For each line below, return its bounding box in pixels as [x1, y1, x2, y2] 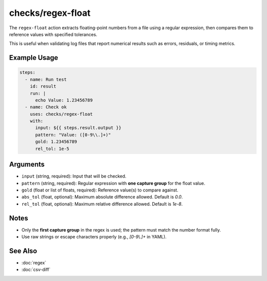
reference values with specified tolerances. [9, 31, 97, 37]
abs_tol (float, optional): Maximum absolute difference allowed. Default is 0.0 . [21, 194, 183, 200]
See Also [9, 246, 37, 255]
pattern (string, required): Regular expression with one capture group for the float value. [21, 180, 205, 186]
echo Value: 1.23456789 [35, 97, 93, 103]
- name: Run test [25, 77, 67, 82]
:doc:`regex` [21, 260, 46, 266]
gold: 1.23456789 [35, 139, 78, 144]
